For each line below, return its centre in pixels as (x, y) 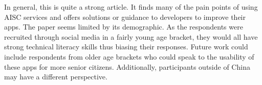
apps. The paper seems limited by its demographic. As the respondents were (124, 27)
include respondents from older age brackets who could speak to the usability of (129, 56)
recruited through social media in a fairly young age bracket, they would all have (131, 36)
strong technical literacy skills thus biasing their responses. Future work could (126, 47)
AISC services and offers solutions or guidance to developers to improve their (125, 17)
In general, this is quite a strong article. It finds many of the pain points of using (131, 7)
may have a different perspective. (56, 77)
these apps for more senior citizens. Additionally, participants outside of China (127, 66)
